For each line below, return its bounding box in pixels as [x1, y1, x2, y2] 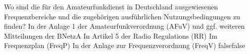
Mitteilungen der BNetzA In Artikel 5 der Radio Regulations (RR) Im [4, 30, 217, 41]
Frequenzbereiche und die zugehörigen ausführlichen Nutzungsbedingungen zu [4, 11, 240, 21]
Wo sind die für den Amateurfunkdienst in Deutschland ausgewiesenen [4, 1, 218, 11]
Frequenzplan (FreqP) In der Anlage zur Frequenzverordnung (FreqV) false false [4, 40, 245, 51]
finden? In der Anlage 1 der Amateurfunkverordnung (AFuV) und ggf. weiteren [4, 21, 245, 31]
